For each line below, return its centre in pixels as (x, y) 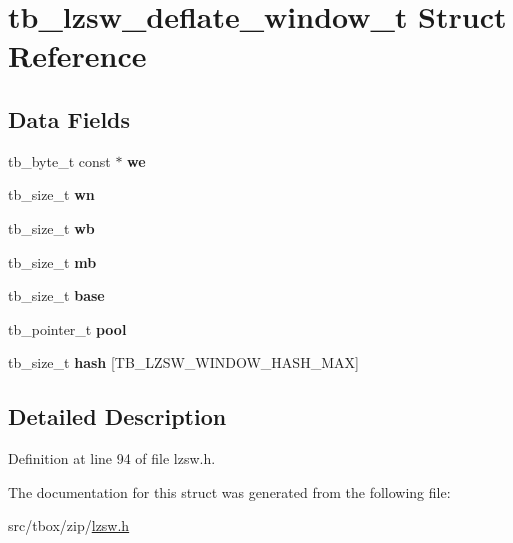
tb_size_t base (56, 295)
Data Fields (69, 118)
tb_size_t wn (51, 194)
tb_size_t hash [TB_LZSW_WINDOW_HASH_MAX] (183, 362)
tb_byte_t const (59, 160)
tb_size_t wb (51, 227)
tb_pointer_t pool (67, 328)
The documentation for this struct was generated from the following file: (229, 491)
